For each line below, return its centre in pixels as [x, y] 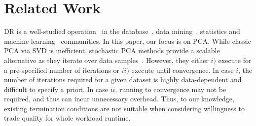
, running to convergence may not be [171, 89]
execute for [235, 60]
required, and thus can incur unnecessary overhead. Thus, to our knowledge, [119, 99]
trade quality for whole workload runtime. [67, 118]
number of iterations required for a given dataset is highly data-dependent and [123, 79]
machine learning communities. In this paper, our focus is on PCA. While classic [128, 41]
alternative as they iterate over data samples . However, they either [106, 60]
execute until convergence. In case [183, 70]
